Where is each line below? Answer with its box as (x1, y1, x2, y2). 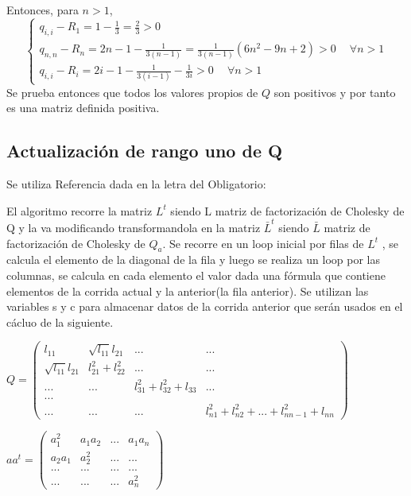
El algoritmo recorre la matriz (6, 202, 153, 219)
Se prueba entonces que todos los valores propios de (6, 83, 258, 100)
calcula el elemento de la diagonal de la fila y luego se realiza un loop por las (6, 251, 380, 268)
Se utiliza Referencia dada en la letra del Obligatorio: (6, 176, 266, 192)
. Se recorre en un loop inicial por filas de (162, 234, 364, 251)
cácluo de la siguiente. (6, 313, 114, 330)
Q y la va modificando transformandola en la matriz (6, 219, 261, 235)
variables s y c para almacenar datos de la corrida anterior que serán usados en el (6, 298, 403, 315)
